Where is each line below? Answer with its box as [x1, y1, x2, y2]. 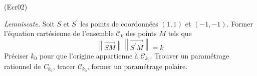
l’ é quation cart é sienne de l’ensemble [4, 28, 114, 38]
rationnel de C [4, 60, 48, 71]
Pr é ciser [4, 50, 29, 61]
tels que [168, 28, 192, 38]
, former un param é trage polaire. [87, 60, 188, 71]
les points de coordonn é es [80, 18, 158, 28]
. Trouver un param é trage [150, 50, 229, 61]
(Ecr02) [4, 1, 28, 11]
